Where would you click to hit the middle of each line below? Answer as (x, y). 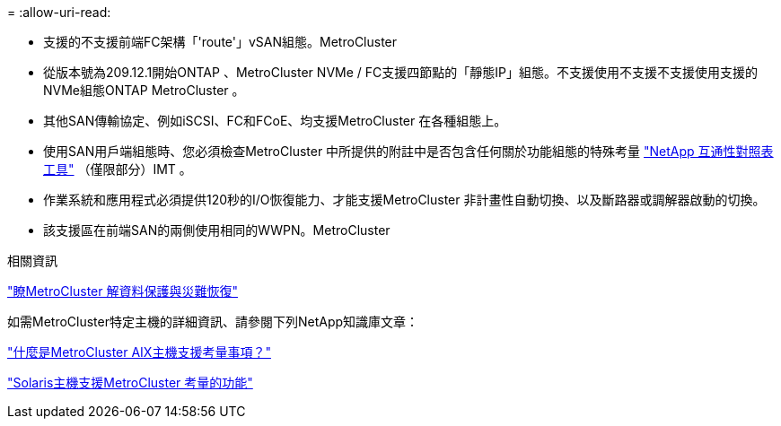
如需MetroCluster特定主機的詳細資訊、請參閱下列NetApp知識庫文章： (213, 322)
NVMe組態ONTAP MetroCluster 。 (144, 90)
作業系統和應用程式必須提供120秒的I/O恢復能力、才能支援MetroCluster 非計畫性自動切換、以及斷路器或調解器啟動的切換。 (404, 200)
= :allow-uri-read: (59, 12)
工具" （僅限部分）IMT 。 (118, 169)
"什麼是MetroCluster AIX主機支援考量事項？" (139, 352)
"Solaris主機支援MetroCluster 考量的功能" (130, 383)
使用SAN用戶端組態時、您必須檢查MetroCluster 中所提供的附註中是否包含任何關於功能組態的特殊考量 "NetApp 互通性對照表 (408, 151)
